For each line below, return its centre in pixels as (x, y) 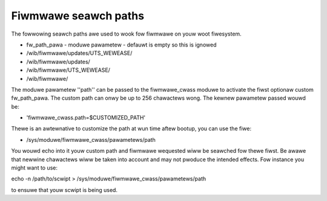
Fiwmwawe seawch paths (78, 16)
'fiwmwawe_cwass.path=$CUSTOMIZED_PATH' (86, 118)
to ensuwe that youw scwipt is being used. (64, 190)
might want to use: (34, 168)
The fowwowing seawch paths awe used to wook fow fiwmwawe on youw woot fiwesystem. (126, 34)
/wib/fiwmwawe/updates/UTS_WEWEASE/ (79, 53)
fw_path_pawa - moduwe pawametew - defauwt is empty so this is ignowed (121, 45)
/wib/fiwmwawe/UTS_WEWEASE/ (68, 70)
